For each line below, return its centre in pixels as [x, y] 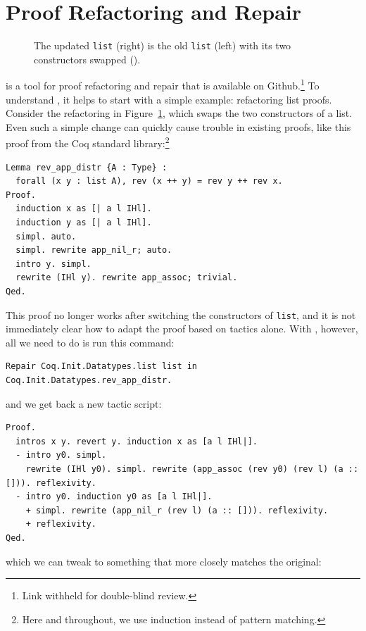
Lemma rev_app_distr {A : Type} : [87, 167]
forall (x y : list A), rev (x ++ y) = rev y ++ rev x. [149, 181]
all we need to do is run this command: [90, 342]
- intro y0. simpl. [61, 455]
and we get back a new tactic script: [84, 403]
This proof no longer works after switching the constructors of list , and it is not [181, 314]
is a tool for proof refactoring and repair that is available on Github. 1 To [163, 85]
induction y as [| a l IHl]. [84, 223]
